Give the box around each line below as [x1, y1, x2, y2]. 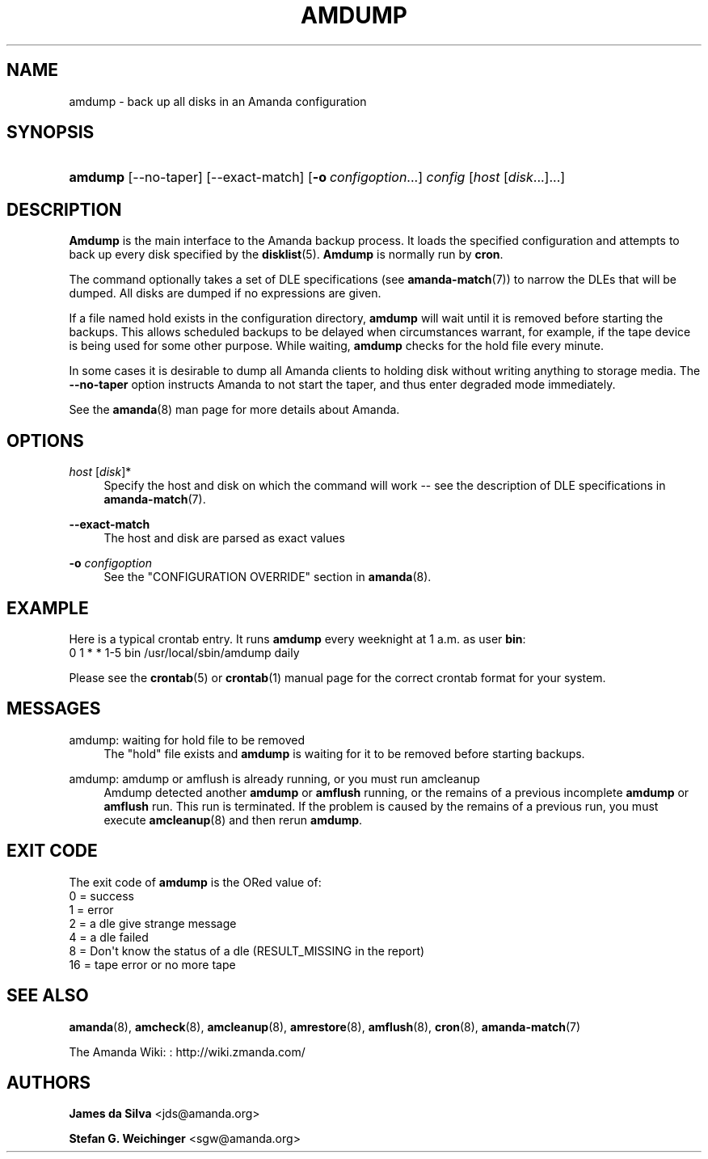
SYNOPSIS [6, 122, 95, 143]
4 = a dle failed [69, 929, 149, 944]
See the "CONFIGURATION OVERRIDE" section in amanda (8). [103, 570, 432, 584]
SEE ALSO [6, 985, 89, 1006]
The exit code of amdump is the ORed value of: [69, 875, 322, 889]
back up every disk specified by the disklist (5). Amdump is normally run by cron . [69, 247, 504, 262]
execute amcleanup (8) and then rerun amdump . [103, 812, 363, 827]
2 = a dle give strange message [69, 916, 237, 930]
